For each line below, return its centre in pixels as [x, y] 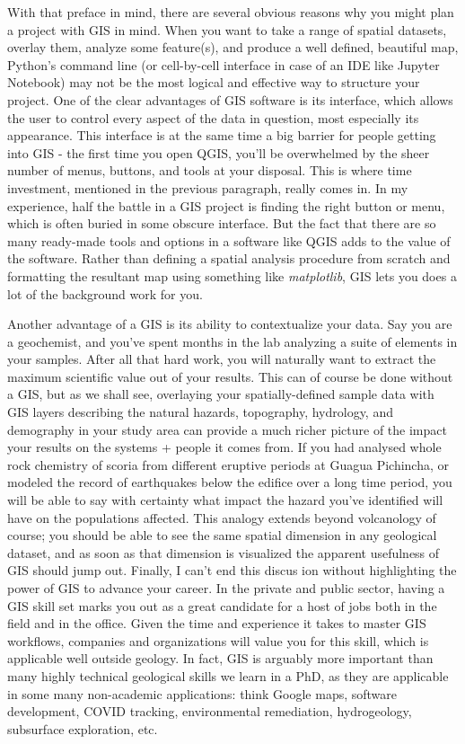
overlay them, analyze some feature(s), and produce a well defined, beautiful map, [233, 47]
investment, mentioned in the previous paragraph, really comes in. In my [208, 187]
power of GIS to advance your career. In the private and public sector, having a [226, 588]
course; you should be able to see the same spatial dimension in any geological [222, 535]
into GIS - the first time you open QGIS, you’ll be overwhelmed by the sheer [219, 152]
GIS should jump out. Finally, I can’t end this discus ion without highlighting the [232, 570]
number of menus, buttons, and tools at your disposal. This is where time [210, 170]
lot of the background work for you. [105, 293]
